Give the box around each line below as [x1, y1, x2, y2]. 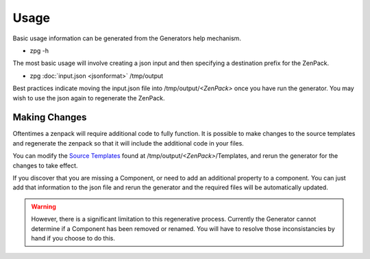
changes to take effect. [12, 161, 78, 169]
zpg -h [29, 46, 49, 55]
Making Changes [12, 111, 87, 123]
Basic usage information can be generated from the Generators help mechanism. [12, 34, 241, 42]
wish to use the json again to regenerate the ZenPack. [12, 94, 165, 102]
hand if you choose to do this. [31, 234, 116, 242]
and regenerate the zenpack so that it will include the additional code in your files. [12, 139, 245, 147]
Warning [31, 202, 56, 210]
